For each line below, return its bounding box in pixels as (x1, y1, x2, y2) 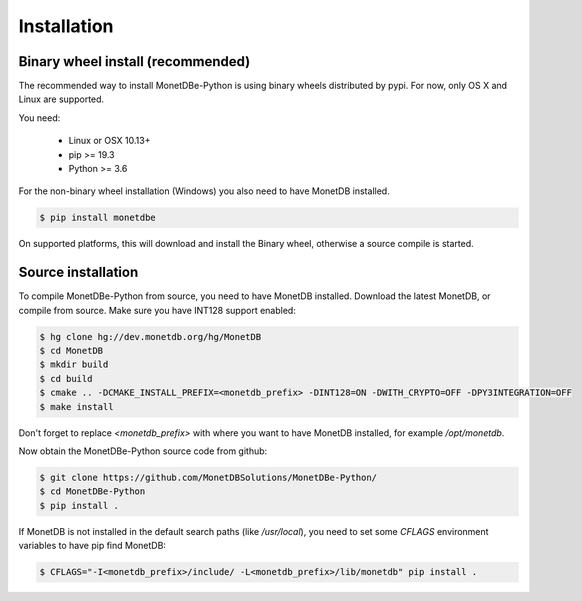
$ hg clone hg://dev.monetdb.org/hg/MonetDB (39, 331, 262, 342)
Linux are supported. (18, 93, 105, 105)
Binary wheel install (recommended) (18, 53, 251, 70)
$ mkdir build (39, 359, 109, 370)
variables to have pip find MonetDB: (18, 540, 167, 552)
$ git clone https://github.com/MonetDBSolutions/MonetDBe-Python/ (39, 471, 378, 483)
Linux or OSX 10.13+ (68, 135, 151, 147)
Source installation (18, 264, 139, 281)
